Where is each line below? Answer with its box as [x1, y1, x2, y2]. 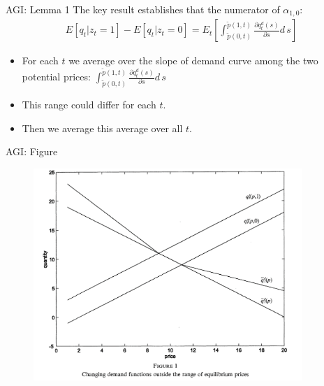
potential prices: [22, 69, 91, 84]
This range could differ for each [22, 97, 156, 111]
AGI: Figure [6, 144, 58, 159]
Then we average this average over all [22, 120, 183, 135]
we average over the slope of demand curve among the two [68, 53, 318, 68]
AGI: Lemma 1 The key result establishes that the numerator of [6, 2, 280, 16]
